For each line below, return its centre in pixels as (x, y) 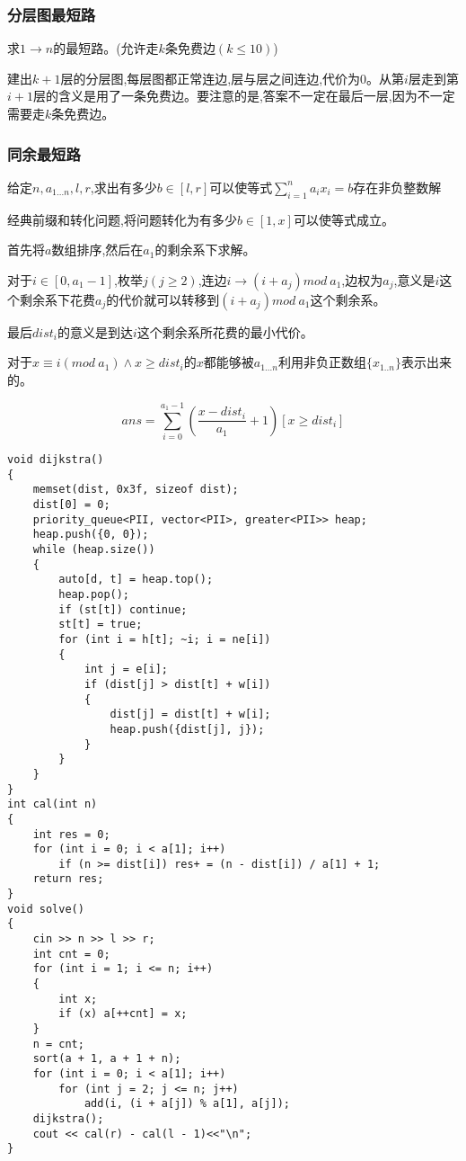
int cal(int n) (53, 804)
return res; (68, 879)
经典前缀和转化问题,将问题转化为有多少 (122, 219)
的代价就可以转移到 (163, 299)
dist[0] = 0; (71, 505)
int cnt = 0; (71, 954)
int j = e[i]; (126, 670)
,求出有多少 (123, 187)
